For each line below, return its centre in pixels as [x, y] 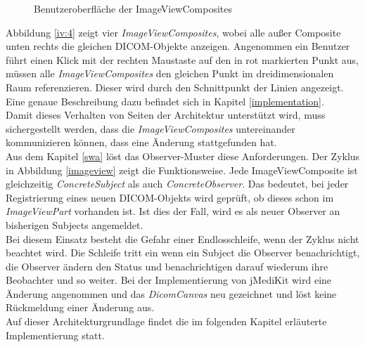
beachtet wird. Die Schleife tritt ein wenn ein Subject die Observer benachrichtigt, [183, 253]
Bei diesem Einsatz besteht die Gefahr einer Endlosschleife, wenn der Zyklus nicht [182, 238]
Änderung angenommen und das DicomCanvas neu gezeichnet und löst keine [171, 293]
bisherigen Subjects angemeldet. [75, 224]
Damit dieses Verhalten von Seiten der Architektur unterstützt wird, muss [166, 115]
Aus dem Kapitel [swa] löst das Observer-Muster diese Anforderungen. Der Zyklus [183, 156]
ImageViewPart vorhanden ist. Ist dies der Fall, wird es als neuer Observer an [173, 211]
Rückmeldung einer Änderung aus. [80, 307]
